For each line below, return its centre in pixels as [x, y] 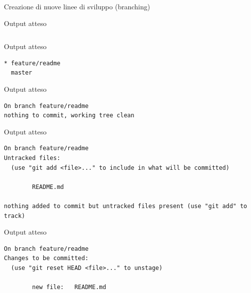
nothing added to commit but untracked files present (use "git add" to [125, 206]
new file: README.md [69, 287]
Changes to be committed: [46, 258]
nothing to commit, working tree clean [69, 116]
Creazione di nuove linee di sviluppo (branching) [77, 6]
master [22, 73]
